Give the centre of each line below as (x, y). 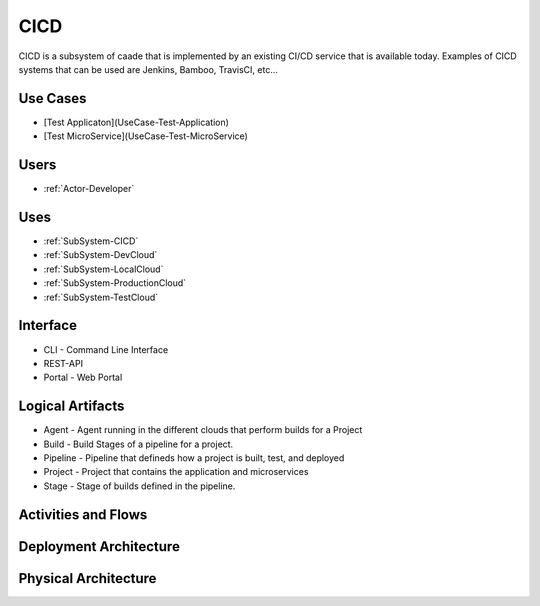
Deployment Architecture (99, 546)
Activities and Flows (83, 514)
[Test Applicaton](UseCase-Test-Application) (136, 122)
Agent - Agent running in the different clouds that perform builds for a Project (203, 430)
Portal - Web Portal (83, 377)
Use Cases (52, 98)
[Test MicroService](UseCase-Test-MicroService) (146, 136)
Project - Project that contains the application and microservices (176, 472)
